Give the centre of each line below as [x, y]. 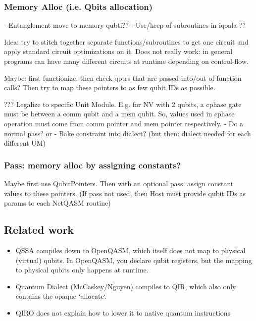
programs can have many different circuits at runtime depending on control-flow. [126, 61]
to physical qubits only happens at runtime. [82, 270]
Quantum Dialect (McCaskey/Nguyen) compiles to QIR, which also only [126, 286]
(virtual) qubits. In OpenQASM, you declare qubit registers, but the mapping [134, 260]
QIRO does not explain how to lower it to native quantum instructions [123, 312]
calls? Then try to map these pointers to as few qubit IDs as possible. [110, 87]
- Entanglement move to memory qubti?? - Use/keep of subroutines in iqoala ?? [125, 25]
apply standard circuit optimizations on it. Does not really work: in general [118, 51]
